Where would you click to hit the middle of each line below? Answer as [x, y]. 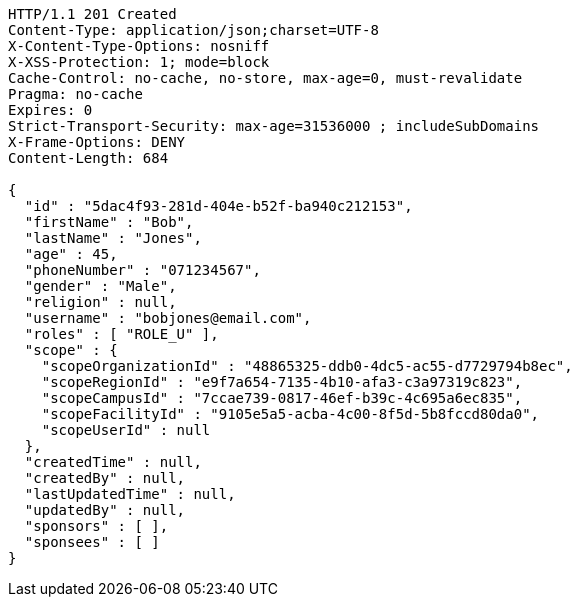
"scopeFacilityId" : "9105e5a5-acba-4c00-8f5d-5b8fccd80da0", [290, 414]
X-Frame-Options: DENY [97, 142]
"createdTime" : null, [113, 462]
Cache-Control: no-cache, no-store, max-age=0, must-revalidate [265, 78]
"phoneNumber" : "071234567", [142, 270]
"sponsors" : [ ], [96, 526]
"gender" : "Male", [100, 286]
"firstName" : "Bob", [109, 222]
